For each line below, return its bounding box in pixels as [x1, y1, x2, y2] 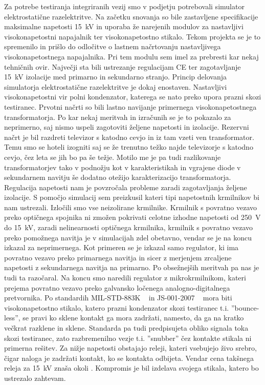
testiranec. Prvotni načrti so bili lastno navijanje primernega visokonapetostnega [4, 101, 257, 112]
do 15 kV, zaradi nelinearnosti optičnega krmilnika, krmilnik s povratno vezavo [4, 222, 253, 233]
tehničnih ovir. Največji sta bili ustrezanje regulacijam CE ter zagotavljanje [4, 61, 241, 72]
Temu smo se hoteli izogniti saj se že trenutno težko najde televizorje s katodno [4, 141, 253, 152]
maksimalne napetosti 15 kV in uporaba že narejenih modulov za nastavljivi [4, 21, 244, 32]
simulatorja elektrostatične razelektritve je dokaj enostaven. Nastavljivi [4, 81, 227, 92]
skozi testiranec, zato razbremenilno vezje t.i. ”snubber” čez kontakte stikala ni [4, 332, 252, 343]
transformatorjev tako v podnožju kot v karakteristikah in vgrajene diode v [4, 161, 241, 172]
